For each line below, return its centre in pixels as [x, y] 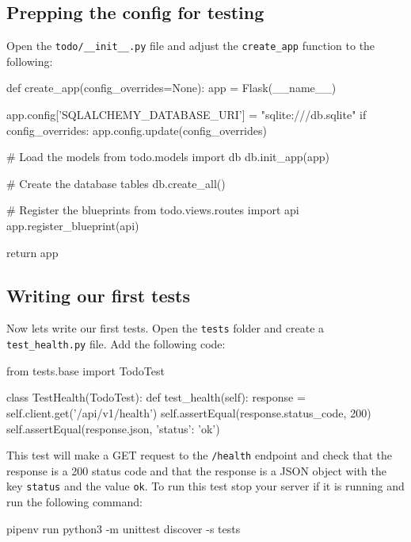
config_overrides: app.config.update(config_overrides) [137, 130]
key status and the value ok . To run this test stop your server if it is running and [205, 486]
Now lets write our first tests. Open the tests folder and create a [166, 328]
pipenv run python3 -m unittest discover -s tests [124, 528]
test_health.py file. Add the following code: [116, 344]
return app [32, 252]
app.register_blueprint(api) [73, 226]
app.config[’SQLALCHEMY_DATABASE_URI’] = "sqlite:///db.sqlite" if [186, 115]
